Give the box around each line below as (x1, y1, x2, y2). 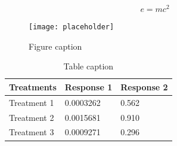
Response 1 (64, 80, 113, 93)
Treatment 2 (9, 111, 54, 123)
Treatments (9, 80, 57, 93)
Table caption (63, 60, 114, 72)
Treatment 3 (9, 126, 54, 138)
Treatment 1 (9, 96, 54, 108)
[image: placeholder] (29, 23, 114, 32)
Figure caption (29, 39, 82, 52)
